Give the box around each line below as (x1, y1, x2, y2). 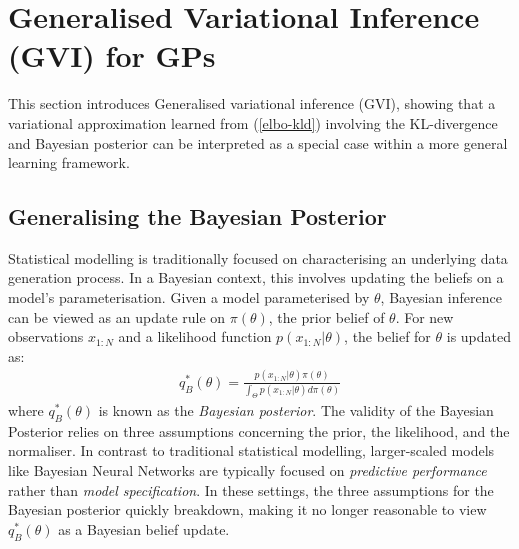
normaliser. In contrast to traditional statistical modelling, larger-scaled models (8, 440, 495, 461)
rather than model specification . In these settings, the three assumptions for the (8, 479, 494, 500)
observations (8, 326, 84, 347)
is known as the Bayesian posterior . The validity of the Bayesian (98, 400, 494, 420)
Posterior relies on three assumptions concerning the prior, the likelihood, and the (8, 420, 510, 441)
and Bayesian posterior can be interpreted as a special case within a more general (8, 132, 508, 153)
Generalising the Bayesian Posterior (8, 201, 387, 232)
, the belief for (344, 326, 431, 347)
